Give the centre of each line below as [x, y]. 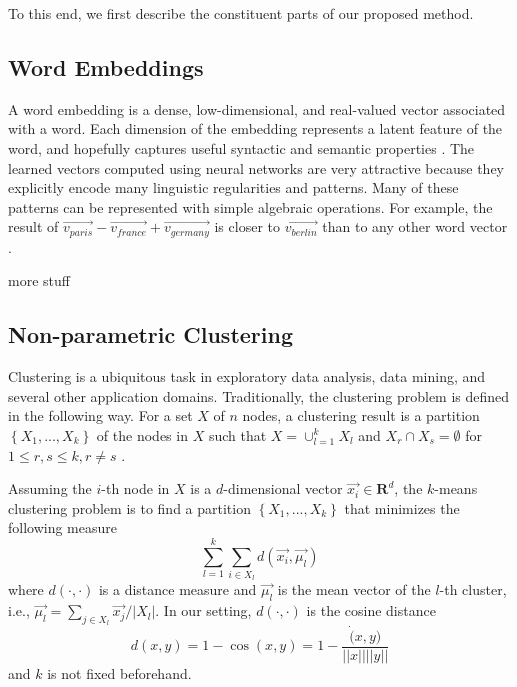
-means [456, 488]
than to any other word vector [415, 226]
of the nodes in [142, 434]
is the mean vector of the [354, 589]
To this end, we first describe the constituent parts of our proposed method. [241, 13]
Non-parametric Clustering [150, 334]
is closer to [247, 226]
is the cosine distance [371, 610]
